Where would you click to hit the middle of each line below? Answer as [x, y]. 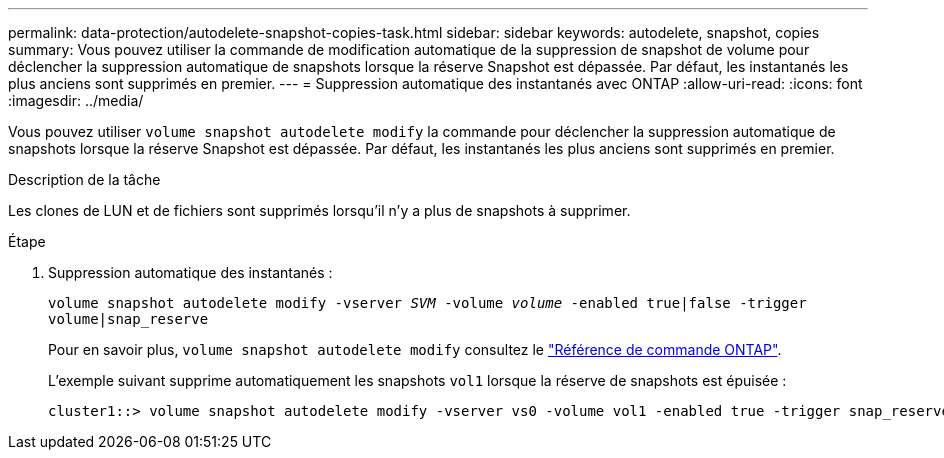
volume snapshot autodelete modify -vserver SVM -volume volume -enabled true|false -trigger [427, 303]
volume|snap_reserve [128, 319]
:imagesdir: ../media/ [76, 100]
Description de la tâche [84, 179]
